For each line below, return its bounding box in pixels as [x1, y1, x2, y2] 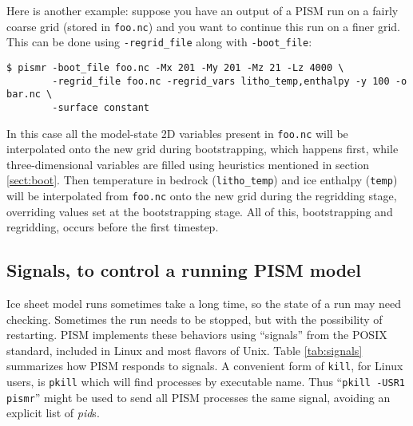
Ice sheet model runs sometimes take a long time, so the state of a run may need [6, 295, 401, 312]
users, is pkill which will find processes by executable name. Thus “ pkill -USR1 [6, 373, 405, 390]
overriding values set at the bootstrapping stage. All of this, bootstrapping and [6, 203, 393, 219]
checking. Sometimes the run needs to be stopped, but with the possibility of [6, 310, 383, 327]
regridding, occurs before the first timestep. [6, 219, 219, 235]
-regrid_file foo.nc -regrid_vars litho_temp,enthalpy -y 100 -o [52, 75, 407, 87]
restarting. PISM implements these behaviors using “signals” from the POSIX [6, 326, 387, 343]
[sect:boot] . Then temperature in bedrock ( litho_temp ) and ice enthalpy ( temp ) [6, 172, 398, 188]
